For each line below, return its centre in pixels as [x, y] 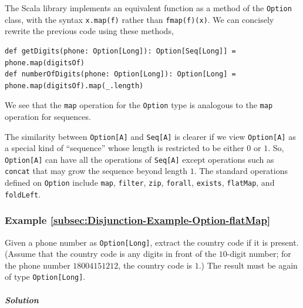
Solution [22, 299]
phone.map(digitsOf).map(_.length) [74, 86]
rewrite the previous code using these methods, [89, 31]
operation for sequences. [48, 116]
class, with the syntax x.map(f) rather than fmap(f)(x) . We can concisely [139, 19]
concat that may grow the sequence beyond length [96, 171]
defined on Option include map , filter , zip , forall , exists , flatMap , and [140, 183]
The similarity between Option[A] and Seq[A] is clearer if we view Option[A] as [150, 136]
